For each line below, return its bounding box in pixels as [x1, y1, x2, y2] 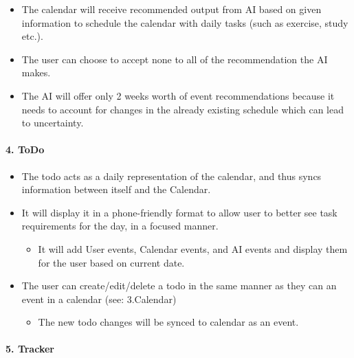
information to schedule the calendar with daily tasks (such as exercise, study [21, 15, 349, 30]
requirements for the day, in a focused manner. [21, 219, 219, 233]
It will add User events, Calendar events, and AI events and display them [38, 241, 348, 256]
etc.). [21, 29, 43, 43]
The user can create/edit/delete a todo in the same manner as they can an [21, 278, 337, 293]
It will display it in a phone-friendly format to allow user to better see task [21, 205, 338, 219]
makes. [21, 65, 51, 80]
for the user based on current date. [38, 255, 185, 269]
